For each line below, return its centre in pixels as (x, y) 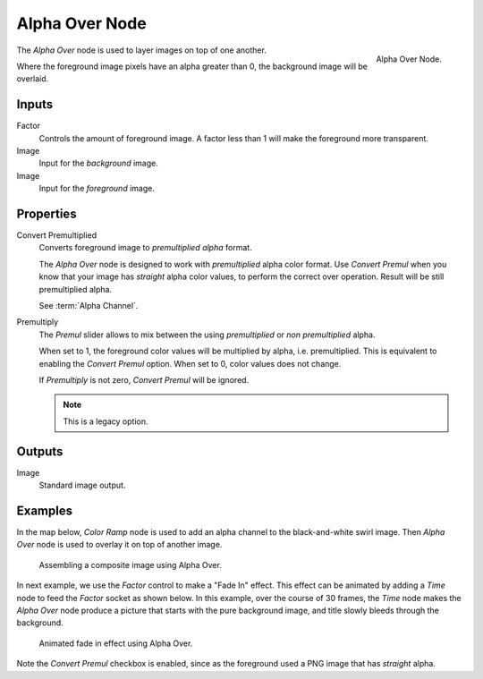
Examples (45, 510)
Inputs (35, 104)
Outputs (40, 451)
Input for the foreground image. (97, 189)
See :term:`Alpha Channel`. (89, 306)
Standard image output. (82, 485)
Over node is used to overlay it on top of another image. (119, 545)
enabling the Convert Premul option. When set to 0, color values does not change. (190, 363)
